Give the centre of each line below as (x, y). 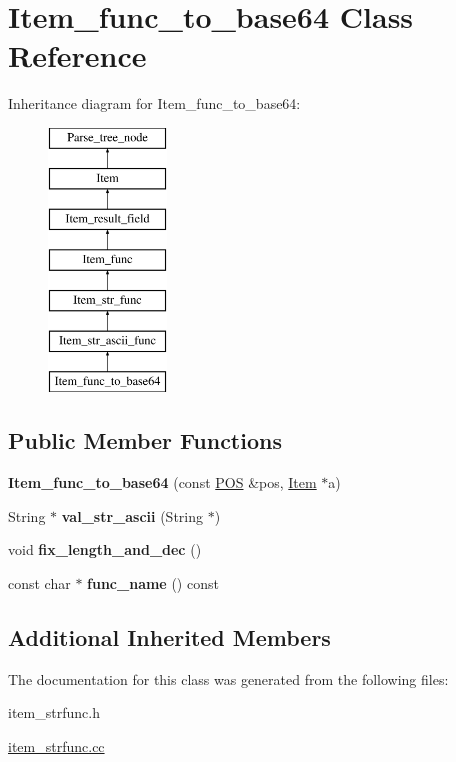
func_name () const (153, 583)
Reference (77, 55)
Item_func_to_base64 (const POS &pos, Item (162, 482)
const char (39, 583)
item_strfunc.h (54, 712)
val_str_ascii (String (132, 515)
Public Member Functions (145, 440)
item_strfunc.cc (56, 746)
